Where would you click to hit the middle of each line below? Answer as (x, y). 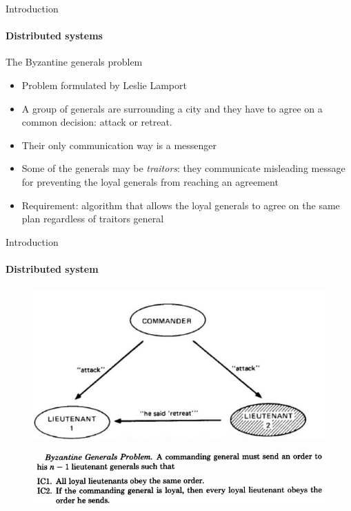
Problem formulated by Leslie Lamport (104, 85)
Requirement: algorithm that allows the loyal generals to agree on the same (181, 205)
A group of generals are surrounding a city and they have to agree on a (172, 108)
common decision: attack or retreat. (97, 122)
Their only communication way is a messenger (119, 145)
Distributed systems (54, 36)
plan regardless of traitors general (93, 219)
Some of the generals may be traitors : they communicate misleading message (183, 168)
